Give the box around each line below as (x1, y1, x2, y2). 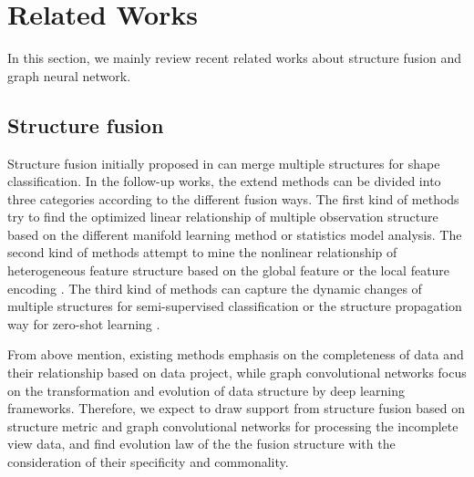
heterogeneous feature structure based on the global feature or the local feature (7, 261, 450, 280)
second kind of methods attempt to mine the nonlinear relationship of (7, 243, 397, 262)
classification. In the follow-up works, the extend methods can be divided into (7, 171, 441, 191)
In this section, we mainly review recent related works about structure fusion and (7, 48, 461, 67)
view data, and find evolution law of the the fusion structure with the (7, 434, 396, 453)
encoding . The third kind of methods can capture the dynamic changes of (7, 278, 422, 297)
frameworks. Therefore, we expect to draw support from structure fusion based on (7, 399, 466, 418)
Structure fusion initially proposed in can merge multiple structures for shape (7, 153, 440, 172)
